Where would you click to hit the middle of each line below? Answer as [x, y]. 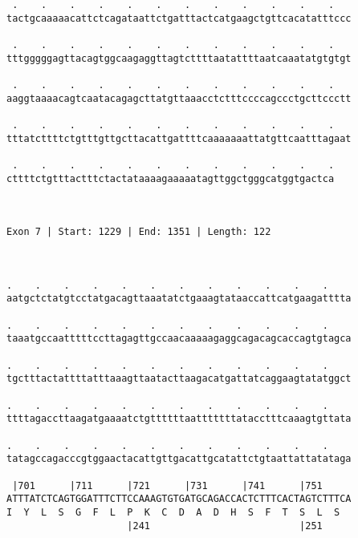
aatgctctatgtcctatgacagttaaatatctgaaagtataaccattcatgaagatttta [179, 299]
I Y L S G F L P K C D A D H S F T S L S [173, 512]
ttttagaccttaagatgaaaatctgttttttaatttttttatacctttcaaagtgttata [179, 419]
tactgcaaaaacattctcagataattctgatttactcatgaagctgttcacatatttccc [179, 18]
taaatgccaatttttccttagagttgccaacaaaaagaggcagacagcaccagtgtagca [179, 339]
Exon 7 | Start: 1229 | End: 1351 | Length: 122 [139, 232]
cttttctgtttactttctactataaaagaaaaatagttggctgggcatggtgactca [171, 178]
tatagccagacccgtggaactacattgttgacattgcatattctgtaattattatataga [179, 459]
